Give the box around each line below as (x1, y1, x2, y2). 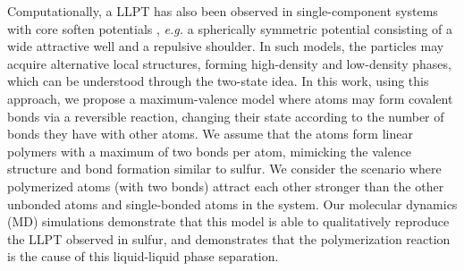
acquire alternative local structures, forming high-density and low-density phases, (7, 54, 451, 72)
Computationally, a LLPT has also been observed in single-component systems (7, 2, 438, 20)
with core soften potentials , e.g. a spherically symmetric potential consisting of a (7, 19, 453, 38)
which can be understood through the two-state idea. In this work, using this (7, 72, 429, 90)
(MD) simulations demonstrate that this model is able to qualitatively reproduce (7, 212, 450, 231)
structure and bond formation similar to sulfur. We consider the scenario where (7, 159, 442, 178)
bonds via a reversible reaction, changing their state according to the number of (7, 106, 444, 125)
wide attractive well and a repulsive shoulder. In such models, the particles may (7, 37, 444, 55)
